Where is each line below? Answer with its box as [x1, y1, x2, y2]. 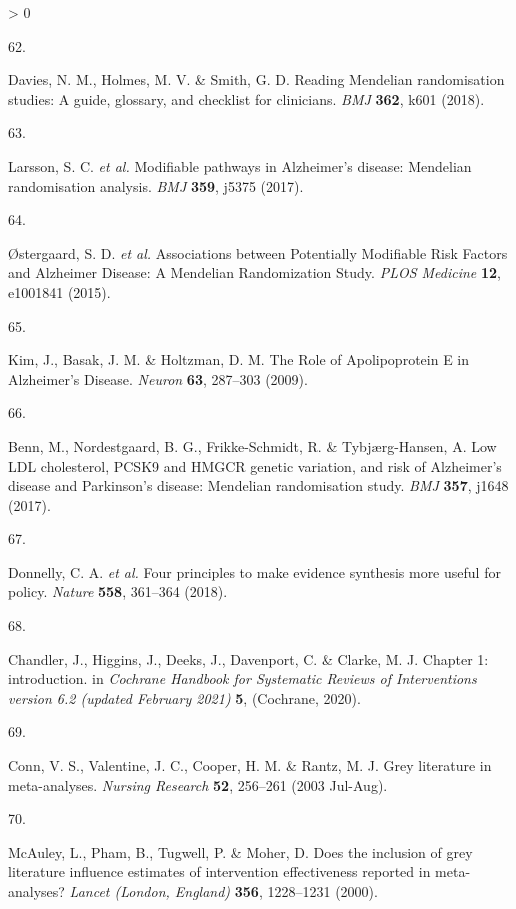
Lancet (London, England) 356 [69, 881, 259, 901]
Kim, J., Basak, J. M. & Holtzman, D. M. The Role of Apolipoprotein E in [8, 349, 470, 370]
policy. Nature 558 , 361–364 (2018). [8, 581, 228, 602]
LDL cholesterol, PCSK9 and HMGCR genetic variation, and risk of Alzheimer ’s [8, 455, 502, 476]
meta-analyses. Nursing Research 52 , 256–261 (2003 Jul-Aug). [8, 774, 388, 795]
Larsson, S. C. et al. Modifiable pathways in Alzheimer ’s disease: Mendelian [8, 155, 472, 176]
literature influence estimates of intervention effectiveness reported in [8, 861, 431, 882]
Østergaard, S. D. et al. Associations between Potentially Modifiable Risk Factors [8, 242, 508, 263]
